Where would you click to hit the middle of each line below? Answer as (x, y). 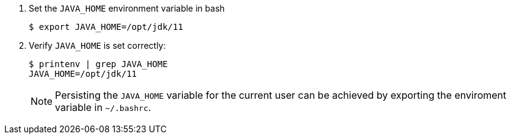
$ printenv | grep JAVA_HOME (98, 64)
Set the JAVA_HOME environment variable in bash (127, 8)
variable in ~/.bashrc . (103, 107)
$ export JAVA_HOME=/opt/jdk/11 (106, 27)
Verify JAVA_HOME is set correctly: (97, 45)
